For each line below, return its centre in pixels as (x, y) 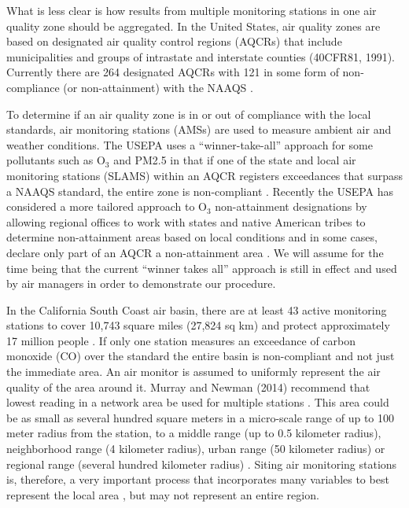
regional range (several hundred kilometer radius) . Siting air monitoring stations (202, 464)
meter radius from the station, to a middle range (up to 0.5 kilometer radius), (194, 433)
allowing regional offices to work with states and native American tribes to (186, 221)
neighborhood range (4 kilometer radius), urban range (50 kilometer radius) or (196, 449)
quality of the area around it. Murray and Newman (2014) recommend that (188, 387)
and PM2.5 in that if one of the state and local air (235, 160)
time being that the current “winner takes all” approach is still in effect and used (202, 268)
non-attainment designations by (291, 206)
